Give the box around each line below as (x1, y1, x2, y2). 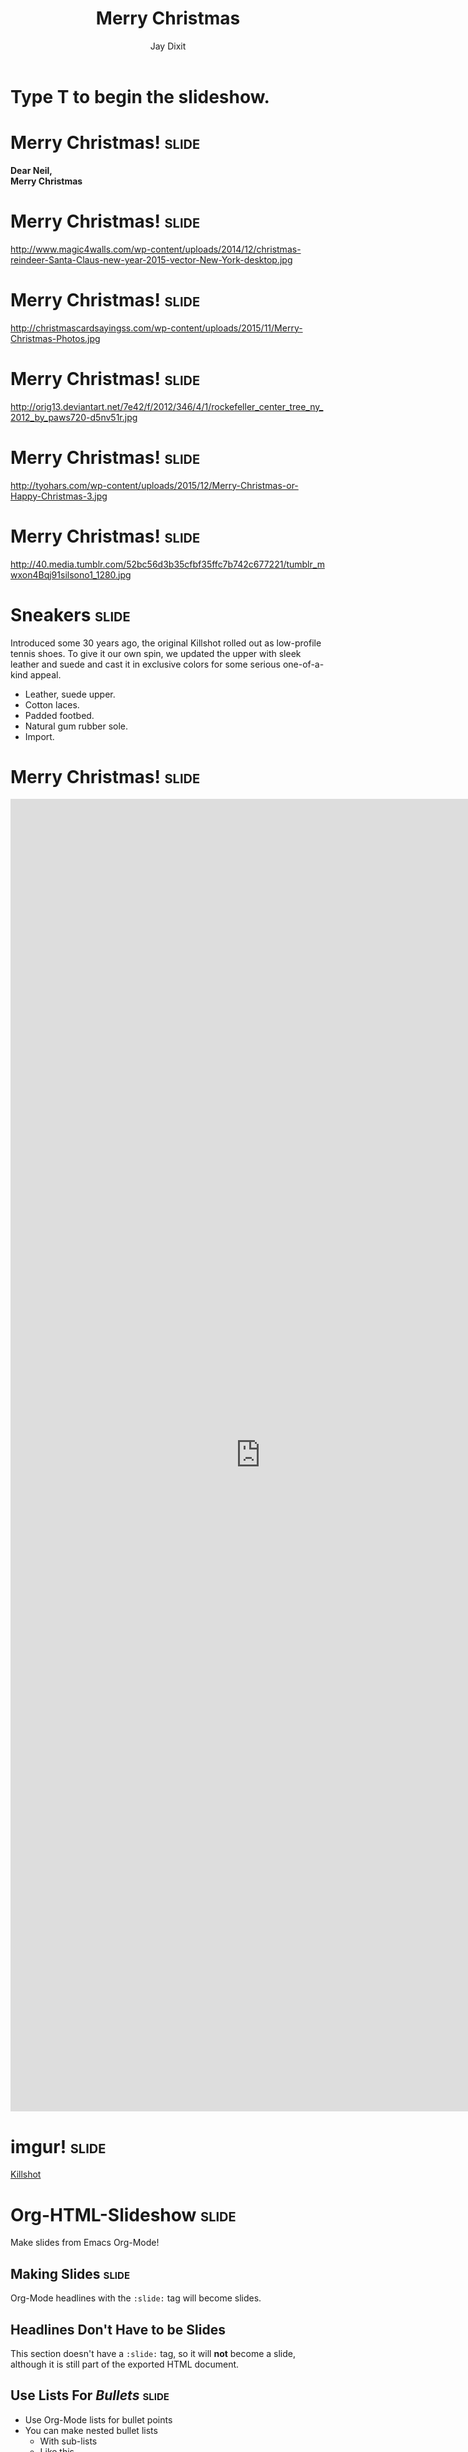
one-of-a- (282, 658, 325, 670)
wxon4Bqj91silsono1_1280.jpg (10, 568, 132, 581)
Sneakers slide (10, 603, 131, 626)
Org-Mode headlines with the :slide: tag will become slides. (10, 2292, 262, 2304)
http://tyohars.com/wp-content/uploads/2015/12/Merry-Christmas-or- (10, 479, 299, 491)
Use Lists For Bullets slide (10, 2387, 170, 2404)
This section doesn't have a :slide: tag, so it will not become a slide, (10, 2347, 297, 2359)
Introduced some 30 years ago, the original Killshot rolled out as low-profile (10, 637, 322, 649)
